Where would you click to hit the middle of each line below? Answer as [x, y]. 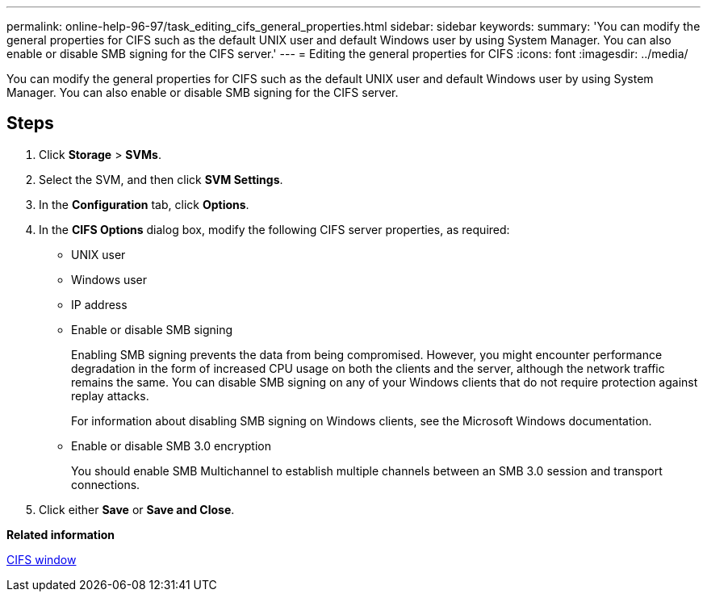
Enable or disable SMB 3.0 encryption [171, 445]
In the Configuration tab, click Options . [144, 204]
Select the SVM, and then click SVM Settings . [161, 179]
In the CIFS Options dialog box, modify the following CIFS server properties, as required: [274, 229]
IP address [99, 304]
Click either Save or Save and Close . [137, 509]
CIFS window [42, 559]
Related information [61, 534]
